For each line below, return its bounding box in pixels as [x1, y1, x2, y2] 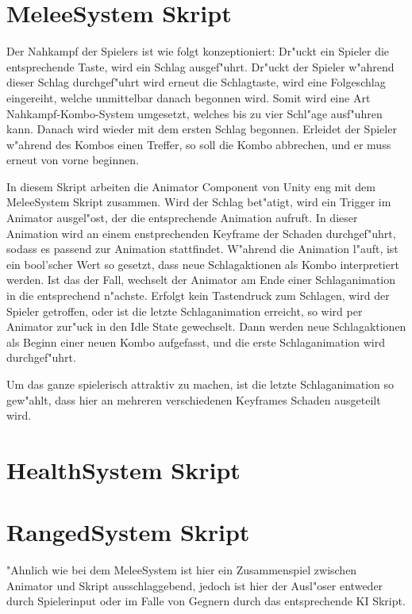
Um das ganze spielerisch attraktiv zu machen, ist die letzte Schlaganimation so [6, 376, 395, 392]
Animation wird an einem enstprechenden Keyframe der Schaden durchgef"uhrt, [6, 224, 396, 241]
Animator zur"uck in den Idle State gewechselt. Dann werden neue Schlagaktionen [6, 318, 406, 335]
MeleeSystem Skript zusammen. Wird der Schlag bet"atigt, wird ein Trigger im [6, 194, 391, 210]
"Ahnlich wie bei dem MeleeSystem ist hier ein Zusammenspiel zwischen [6, 562, 357, 578]
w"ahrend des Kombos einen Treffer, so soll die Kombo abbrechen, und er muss [6, 136, 391, 152]
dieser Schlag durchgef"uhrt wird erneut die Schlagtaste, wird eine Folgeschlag [6, 74, 386, 90]
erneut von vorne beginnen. [6, 152, 139, 168]
